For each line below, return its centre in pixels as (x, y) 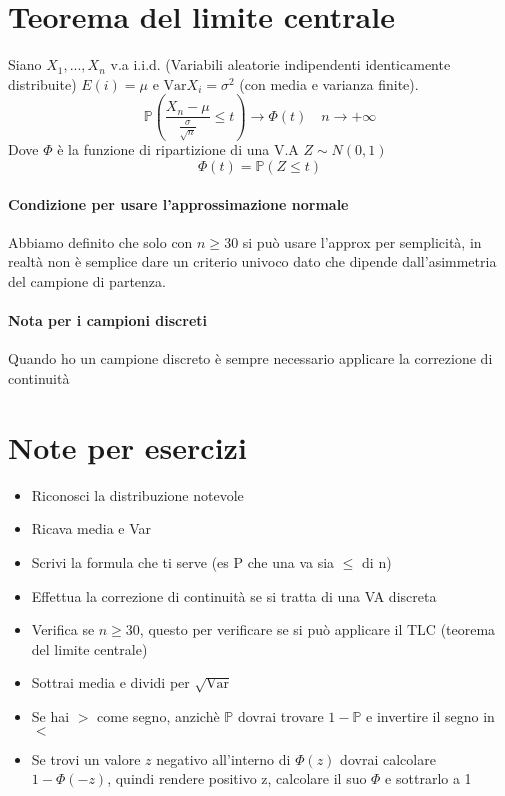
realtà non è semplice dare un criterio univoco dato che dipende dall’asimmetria (252, 261)
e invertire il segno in (430, 715)
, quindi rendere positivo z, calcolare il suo (237, 778)
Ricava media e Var (91, 528)
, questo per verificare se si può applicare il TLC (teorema (317, 629)
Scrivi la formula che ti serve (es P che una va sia (183, 561)
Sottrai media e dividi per (110, 682)
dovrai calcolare (388, 758)
